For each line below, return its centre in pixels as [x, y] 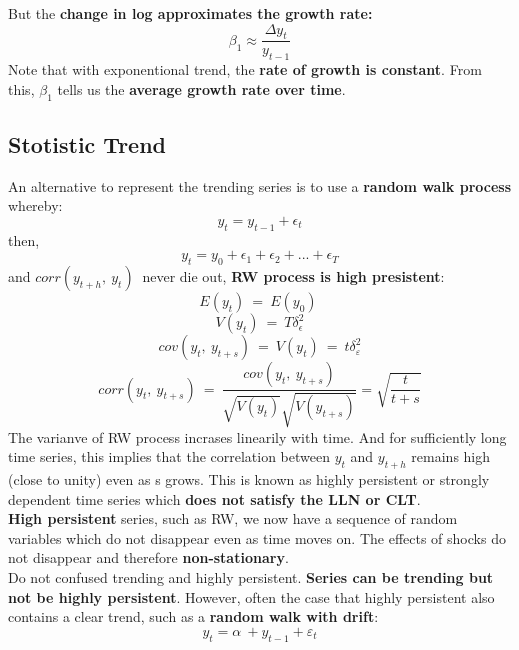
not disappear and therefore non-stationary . [148, 557]
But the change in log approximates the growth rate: [190, 13]
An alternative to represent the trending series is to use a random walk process [260, 185]
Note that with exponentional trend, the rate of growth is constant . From [245, 69]
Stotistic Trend [87, 144]
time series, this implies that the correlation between [169, 456]
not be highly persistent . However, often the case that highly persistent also [251, 596]
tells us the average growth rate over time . [201, 88]
